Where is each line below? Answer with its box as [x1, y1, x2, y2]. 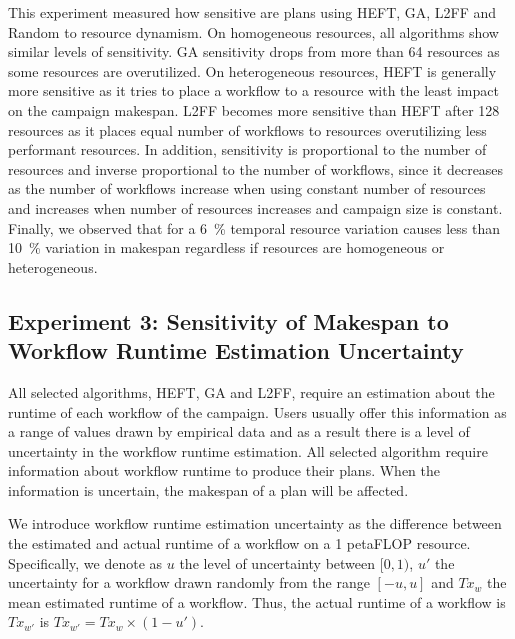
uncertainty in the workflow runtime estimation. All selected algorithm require [8, 440, 488, 461]
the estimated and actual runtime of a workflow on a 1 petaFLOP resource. [8, 533, 471, 554]
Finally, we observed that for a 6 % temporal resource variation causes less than [8, 217, 501, 238]
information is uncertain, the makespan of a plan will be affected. [8, 479, 409, 500]
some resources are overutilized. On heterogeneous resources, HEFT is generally [8, 60, 497, 81]
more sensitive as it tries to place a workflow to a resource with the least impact [8, 80, 499, 101]
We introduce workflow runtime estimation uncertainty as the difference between [8, 513, 502, 534]
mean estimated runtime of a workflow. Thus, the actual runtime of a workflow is [8, 591, 506, 612]
